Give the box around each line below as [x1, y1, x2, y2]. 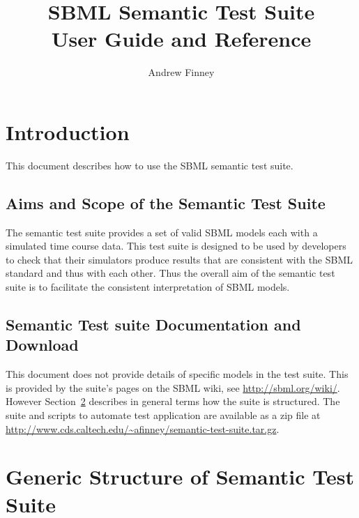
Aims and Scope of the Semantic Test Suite [6, 192, 326, 213]
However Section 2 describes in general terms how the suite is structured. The [6, 394, 340, 409]
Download [6, 334, 79, 356]
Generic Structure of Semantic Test [6, 462, 354, 491]
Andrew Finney [148, 65, 215, 79]
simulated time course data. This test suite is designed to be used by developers [6, 238, 346, 253]
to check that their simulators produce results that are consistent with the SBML [6, 252, 353, 266]
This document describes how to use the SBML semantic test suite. [6, 158, 293, 172]
